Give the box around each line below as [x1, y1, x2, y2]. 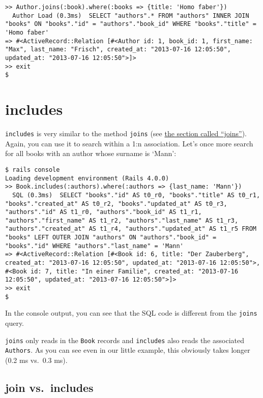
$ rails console [5, 166, 60, 173]
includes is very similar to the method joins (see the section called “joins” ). [5, 128, 247, 139]
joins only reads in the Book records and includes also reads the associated [5, 334, 244, 345]
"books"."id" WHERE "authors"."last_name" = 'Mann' [5, 242, 184, 250]
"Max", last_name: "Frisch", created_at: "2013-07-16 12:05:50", [5, 46, 231, 53]
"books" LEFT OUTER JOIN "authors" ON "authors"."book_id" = [5, 234, 217, 241]
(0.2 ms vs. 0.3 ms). [5, 354, 68, 365]
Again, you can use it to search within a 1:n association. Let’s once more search [5, 138, 253, 148]
